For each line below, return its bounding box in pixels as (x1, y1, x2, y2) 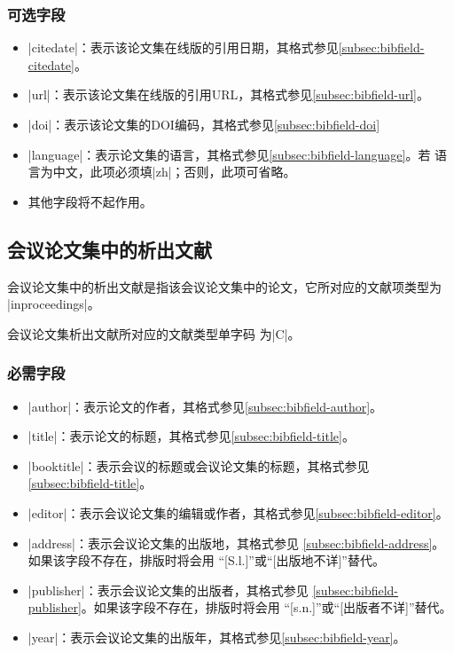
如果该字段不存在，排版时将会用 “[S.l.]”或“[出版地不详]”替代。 (27, 551, 385, 570)
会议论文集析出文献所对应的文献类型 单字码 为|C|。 (7, 324, 301, 342)
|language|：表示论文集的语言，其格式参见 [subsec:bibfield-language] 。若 (27, 145, 431, 163)
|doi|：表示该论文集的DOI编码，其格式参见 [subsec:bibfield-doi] (27, 115, 380, 133)
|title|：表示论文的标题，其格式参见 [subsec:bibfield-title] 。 (27, 427, 355, 445)
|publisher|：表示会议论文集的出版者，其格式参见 (27, 580, 309, 599)
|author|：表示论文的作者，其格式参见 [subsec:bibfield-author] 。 (27, 397, 383, 415)
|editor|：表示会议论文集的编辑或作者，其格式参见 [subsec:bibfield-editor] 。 (27, 503, 449, 522)
